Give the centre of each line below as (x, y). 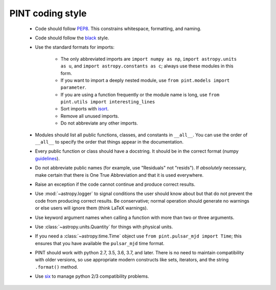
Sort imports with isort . (85, 109)
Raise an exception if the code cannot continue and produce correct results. (115, 184)
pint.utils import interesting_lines (108, 102)
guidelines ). (47, 158)
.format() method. (57, 267)
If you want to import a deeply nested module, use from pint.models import (145, 80)
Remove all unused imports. (90, 116)
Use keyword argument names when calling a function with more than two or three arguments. (135, 217)
